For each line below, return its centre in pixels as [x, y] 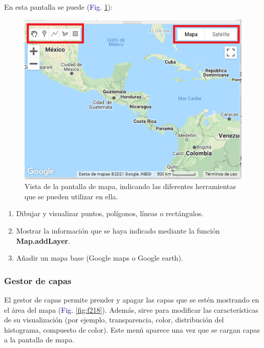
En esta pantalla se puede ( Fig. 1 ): [59, 7]
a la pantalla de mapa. [39, 340]
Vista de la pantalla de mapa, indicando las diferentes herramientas [130, 186]
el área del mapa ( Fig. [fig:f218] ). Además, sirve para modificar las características [131, 309]
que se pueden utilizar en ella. [71, 196]
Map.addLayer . [43, 240]
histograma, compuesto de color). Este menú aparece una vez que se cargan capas [132, 329]
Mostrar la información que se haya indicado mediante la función [118, 230]
